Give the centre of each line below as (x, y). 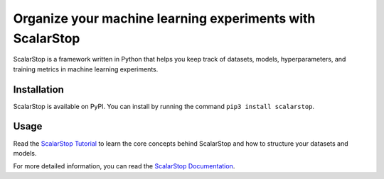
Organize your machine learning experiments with (164, 18)
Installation (38, 89)
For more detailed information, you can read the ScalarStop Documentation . (124, 166)
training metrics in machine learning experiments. (86, 69)
